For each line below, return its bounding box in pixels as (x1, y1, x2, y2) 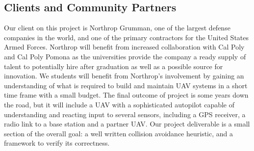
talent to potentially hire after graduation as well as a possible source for (4, 61, 223, 71)
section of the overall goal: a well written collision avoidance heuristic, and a (4, 128, 233, 138)
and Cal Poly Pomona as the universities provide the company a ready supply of (4, 51, 246, 61)
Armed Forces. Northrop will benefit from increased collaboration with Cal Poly (4, 42, 245, 52)
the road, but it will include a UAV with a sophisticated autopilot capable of (4, 99, 235, 109)
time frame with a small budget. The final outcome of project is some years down (4, 90, 249, 100)
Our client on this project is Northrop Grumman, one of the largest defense (4, 23, 230, 33)
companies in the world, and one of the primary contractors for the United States (4, 32, 249, 42)
